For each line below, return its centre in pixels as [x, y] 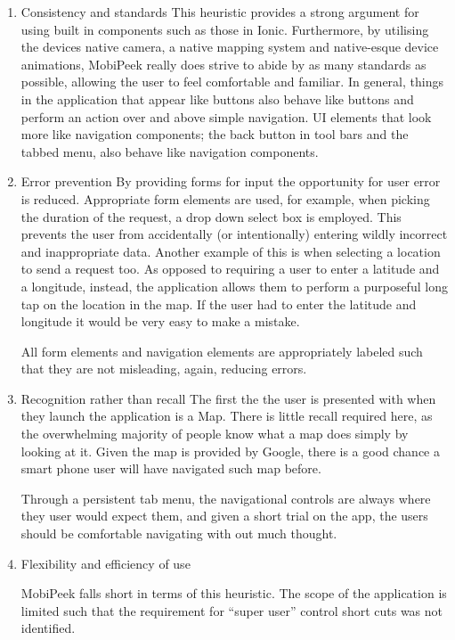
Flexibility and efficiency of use [106, 563]
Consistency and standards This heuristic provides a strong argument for [220, 12]
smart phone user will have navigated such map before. [171, 468]
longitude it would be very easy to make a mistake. [160, 321]
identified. [48, 628]
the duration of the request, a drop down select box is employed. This [211, 216]
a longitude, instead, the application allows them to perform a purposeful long [234, 286]
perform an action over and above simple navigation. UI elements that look [226, 116]
